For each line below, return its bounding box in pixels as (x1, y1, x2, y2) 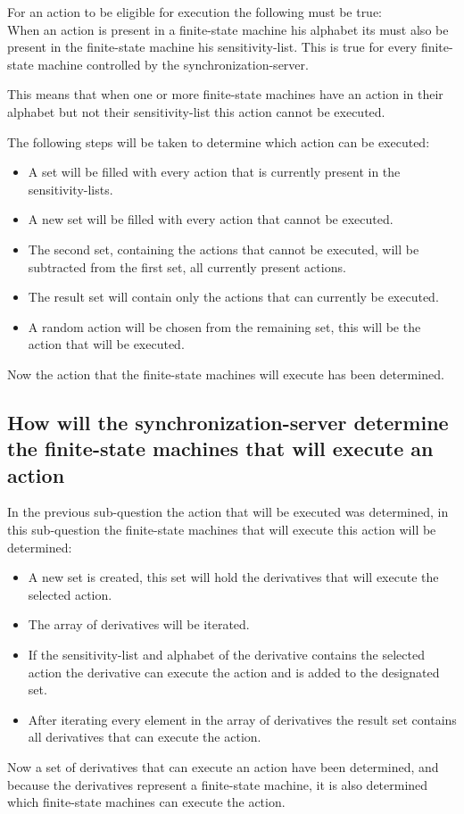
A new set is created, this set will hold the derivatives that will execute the (28, 568, 439, 586)
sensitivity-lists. (28, 179, 113, 198)
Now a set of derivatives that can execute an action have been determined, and (7, 758, 439, 777)
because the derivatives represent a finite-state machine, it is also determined (7, 775, 428, 793)
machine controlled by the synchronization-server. (37, 54, 309, 73)
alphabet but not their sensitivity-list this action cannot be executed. (7, 102, 385, 120)
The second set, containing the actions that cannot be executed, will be (28, 239, 419, 258)
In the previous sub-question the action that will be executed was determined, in (7, 503, 449, 521)
